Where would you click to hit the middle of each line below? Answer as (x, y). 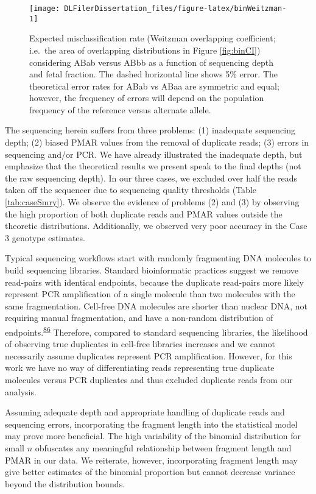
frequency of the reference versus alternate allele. (120, 109)
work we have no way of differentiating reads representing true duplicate (140, 368)
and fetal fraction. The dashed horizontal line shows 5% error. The (153, 74)
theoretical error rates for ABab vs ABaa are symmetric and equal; (154, 86)
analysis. (21, 391)
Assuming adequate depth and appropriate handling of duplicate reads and (145, 412)
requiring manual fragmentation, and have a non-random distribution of (139, 318)
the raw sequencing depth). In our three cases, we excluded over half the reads (151, 178)
